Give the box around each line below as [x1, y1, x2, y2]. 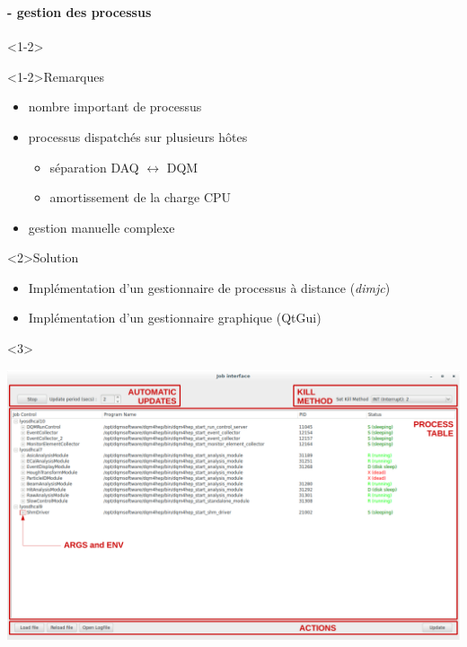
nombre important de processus [28, 97, 202, 116]
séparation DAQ [49, 157, 139, 176]
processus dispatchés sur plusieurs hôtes [28, 127, 248, 146]
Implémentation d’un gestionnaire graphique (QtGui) [28, 308, 322, 327]
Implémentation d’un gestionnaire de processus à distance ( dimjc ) [28, 278, 391, 297]
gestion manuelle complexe [28, 217, 175, 236]
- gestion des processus [7, 2, 152, 21]
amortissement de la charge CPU [49, 188, 232, 207]
